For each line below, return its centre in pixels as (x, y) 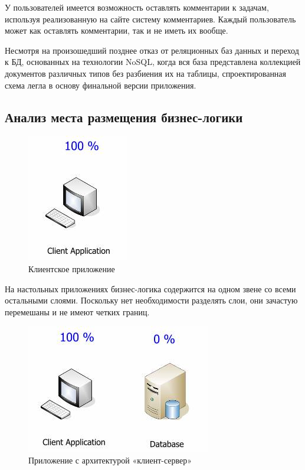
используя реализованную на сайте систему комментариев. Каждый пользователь (150, 19)
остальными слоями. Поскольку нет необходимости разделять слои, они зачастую (151, 300)
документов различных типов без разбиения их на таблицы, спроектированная (146, 73)
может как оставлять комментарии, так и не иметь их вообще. (117, 30)
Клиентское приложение (72, 268)
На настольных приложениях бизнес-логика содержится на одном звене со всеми (150, 288)
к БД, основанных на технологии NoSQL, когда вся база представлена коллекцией (153, 62)
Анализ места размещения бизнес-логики (124, 117)
